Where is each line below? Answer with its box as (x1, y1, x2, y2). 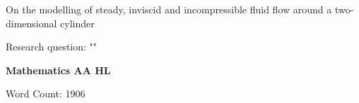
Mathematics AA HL (6, 62, 111, 77)
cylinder (60, 15, 95, 30)
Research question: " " (6, 39, 98, 54)
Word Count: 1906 (6, 86, 86, 101)
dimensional (6, 15, 57, 30)
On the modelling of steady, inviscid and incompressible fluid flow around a (6, 2, 332, 16)
